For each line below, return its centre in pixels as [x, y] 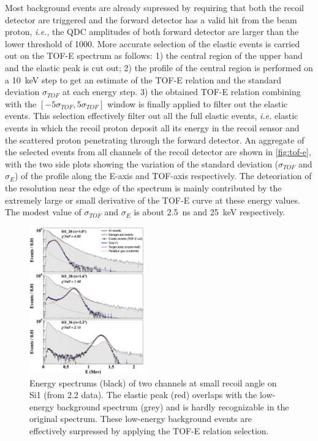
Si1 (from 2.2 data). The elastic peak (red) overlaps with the [143, 395]
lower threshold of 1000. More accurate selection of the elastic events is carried [153, 43]
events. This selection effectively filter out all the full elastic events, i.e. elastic [152, 116]
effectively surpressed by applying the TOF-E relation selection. [149, 430]
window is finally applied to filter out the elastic [198, 103]
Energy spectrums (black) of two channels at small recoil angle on [153, 382]
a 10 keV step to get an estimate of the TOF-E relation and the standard [143, 79]
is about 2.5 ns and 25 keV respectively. [210, 212]
